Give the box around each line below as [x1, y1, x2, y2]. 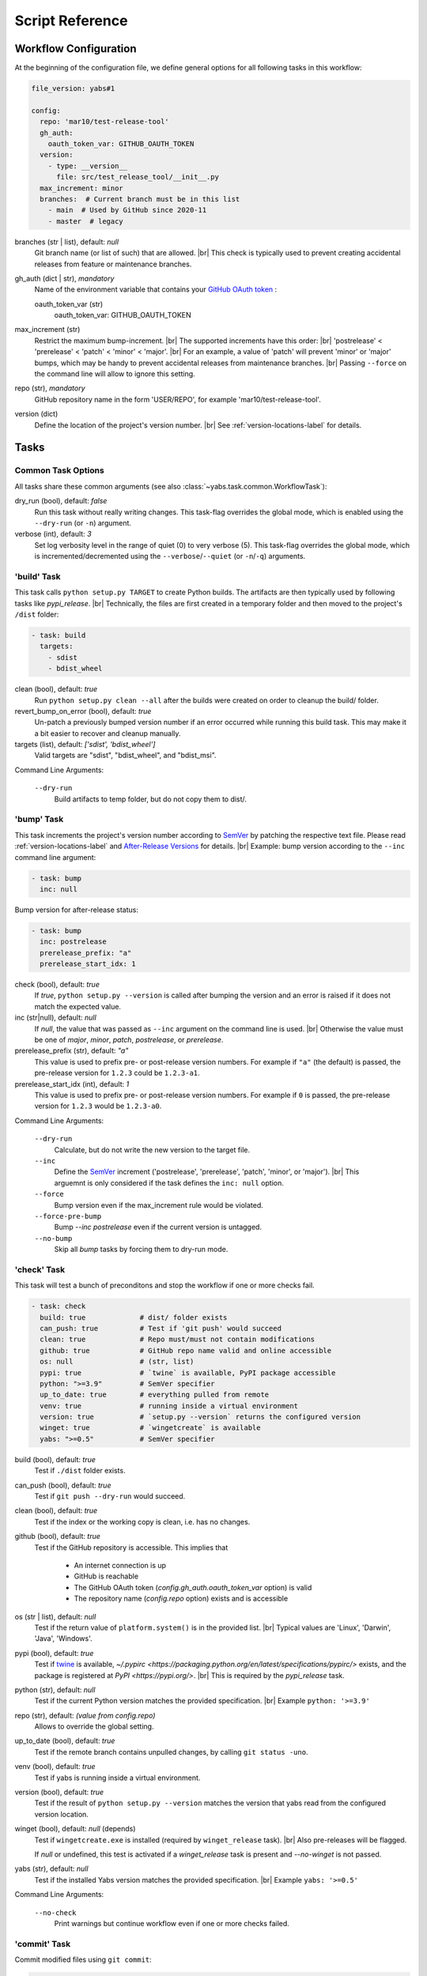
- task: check [31, 1302, 86, 1311]
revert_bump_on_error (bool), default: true [14, 706, 152, 715]
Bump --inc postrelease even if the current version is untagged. [54, 1222, 263, 1232]
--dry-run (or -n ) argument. [34, 518, 132, 527]
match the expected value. [34, 1001, 122, 1011]
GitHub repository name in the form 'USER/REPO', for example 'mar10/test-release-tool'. [34, 394, 322, 404]
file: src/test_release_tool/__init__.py [56, 172, 219, 182]
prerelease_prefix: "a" [40, 948, 132, 957]
